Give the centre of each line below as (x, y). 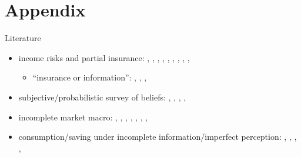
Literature (23, 38)
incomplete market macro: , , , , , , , (83, 117)
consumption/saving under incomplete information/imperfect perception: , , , (158, 137)
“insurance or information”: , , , (90, 77)
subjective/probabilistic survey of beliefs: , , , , (102, 97)
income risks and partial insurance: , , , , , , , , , (104, 57)
